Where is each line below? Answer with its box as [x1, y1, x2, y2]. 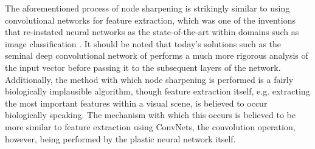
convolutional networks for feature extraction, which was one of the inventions [5, 13, 296, 26]
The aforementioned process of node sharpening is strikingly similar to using [5, 2, 290, 14]
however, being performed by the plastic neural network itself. [5, 132, 236, 145]
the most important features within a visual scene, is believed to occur [5, 96, 268, 109]
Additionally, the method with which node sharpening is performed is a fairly [5, 73, 294, 85]
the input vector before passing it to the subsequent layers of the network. [5, 61, 281, 73]
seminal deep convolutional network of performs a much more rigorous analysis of [5, 49, 308, 62]
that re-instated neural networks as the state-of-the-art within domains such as [5, 25, 299, 38]
